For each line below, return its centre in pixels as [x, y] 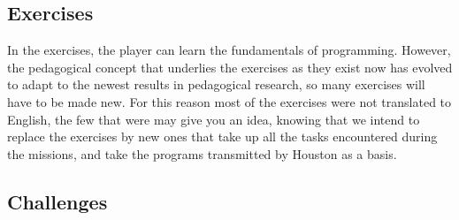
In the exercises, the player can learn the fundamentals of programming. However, [229, 50]
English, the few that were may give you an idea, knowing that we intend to [214, 119]
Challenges [57, 201]
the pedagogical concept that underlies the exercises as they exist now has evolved [230, 67]
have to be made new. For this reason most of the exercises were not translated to [229, 101]
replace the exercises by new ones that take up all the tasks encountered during [222, 137]
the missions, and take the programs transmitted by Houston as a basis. [202, 153]
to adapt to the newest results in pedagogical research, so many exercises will [216, 84]
